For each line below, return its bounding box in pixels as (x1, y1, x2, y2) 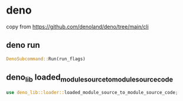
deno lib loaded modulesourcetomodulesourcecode (6, 72, 173, 84)
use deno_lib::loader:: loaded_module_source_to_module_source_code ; (6, 89, 178, 95)
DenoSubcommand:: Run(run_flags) (6, 56, 86, 62)
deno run (6, 40, 40, 50)
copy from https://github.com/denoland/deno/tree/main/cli (6, 23, 149, 30)
